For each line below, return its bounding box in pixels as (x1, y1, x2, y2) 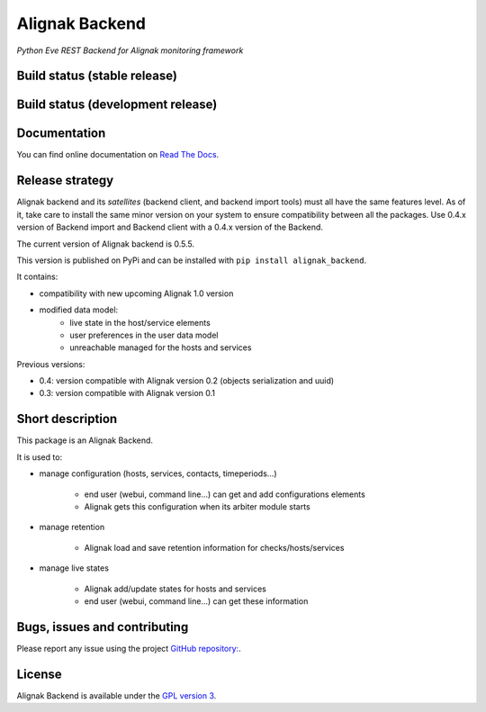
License (16, 666, 62, 681)
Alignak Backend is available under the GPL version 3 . (16, 689, 217, 701)
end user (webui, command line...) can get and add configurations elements (84, 489, 366, 500)
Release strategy (16, 173, 114, 188)
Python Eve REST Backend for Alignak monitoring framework (16, 45, 244, 56)
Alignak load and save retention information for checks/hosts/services (84, 542, 345, 553)
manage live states (39, 563, 110, 573)
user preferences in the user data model (69, 329, 219, 340)
